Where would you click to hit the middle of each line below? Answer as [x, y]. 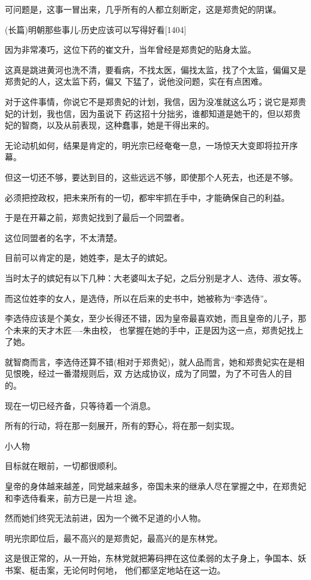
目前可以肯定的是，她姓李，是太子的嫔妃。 [89, 258]
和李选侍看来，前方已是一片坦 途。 [73, 498]
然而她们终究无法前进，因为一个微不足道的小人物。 [105, 518]
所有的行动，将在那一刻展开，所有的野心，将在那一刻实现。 [122, 426]
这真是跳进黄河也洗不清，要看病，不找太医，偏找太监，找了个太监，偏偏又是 [155, 69]
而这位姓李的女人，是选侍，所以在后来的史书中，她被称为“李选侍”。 [139, 298]
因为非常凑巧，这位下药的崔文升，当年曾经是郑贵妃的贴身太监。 [130, 49]
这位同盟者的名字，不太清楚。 [63, 237]
